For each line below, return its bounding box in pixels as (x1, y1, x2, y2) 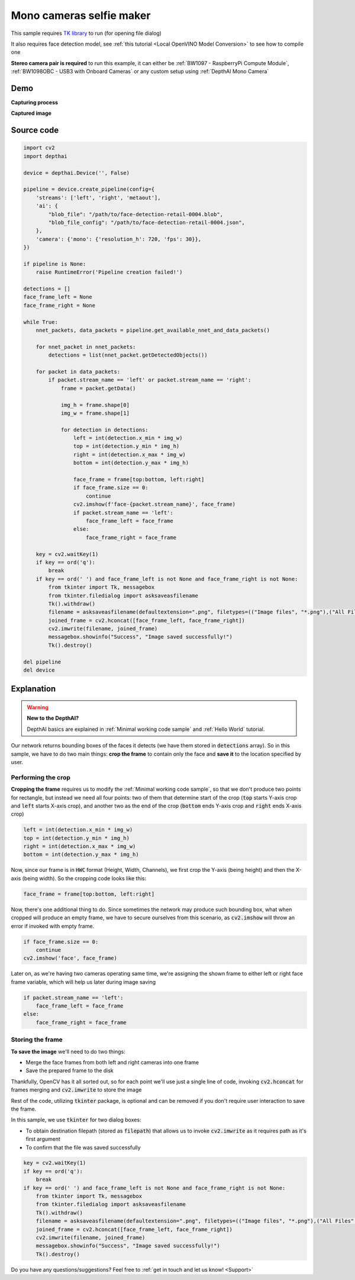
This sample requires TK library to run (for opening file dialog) (11, 30, 162, 37)
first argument (25, 1135, 60, 1143)
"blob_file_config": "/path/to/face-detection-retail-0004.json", (48, 219, 246, 226)
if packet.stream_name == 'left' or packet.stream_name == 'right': (48, 377, 251, 383)
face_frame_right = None (23, 302, 96, 309)
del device (23, 667, 55, 673)
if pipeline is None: (23, 261, 86, 267)
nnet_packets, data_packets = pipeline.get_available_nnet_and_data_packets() (35, 327, 270, 333)
